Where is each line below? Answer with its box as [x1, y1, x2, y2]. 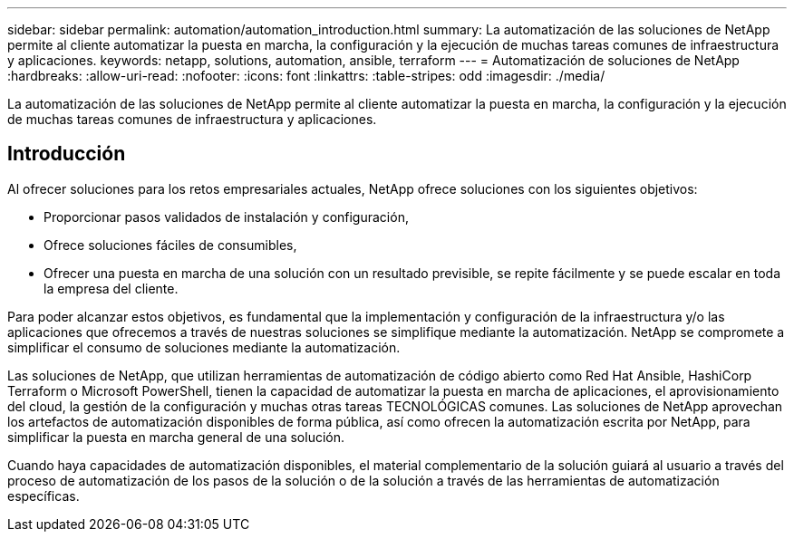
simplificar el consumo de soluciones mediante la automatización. [7, 339, 401, 355]
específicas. [7, 487, 80, 504]
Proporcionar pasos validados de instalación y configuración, [44, 208, 409, 225]
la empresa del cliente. [44, 280, 179, 296]
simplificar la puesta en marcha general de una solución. [7, 428, 345, 445]
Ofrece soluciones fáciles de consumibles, [44, 236, 297, 253]
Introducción [7, 142, 126, 166]
